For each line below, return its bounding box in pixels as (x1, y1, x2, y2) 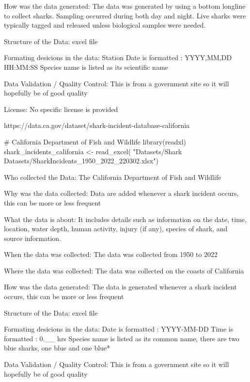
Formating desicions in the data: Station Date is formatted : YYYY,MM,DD (4, 52, 232, 63)
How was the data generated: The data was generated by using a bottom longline (4, 1, 246, 11)
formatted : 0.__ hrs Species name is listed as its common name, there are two (4, 333, 239, 343)
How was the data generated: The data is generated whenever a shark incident (4, 282, 237, 292)
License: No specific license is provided (4, 104, 118, 114)
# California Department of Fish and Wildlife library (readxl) (4, 136, 187, 146)
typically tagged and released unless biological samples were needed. (4, 20, 206, 30)
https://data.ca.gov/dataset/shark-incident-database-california (4, 120, 190, 130)
